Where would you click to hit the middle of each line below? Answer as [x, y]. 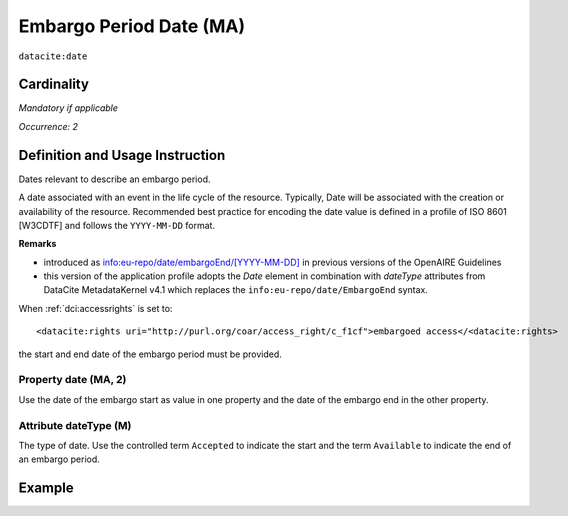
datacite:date [53, 56]
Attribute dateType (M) [75, 425]
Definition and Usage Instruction [122, 155]
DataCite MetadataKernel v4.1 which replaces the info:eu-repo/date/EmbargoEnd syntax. [236, 290]
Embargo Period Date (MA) [131, 26]
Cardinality [54, 84]
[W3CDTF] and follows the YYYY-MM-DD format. [116, 225]
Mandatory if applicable [68, 108]
